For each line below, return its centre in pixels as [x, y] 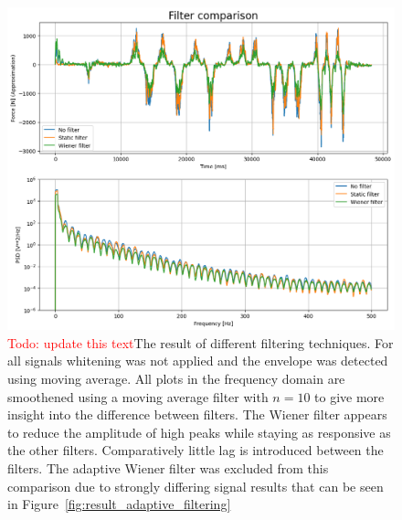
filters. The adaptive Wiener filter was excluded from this [168, 467]
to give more [349, 396]
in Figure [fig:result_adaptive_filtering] [119, 504]
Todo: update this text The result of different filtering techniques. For [201, 342]
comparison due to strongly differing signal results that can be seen [196, 486]
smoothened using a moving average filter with [138, 396]
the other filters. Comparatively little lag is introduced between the [196, 450]
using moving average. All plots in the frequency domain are [176, 378]
